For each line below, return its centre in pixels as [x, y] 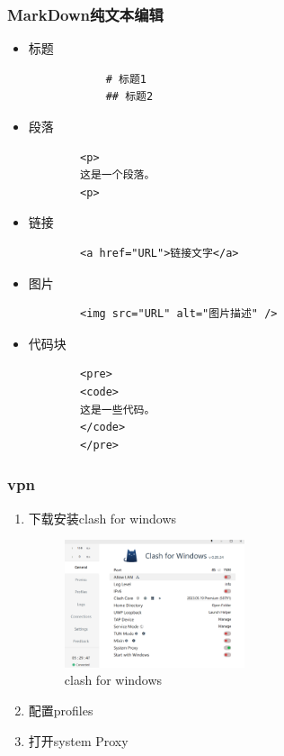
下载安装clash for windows [102, 518]
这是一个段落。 [118, 175]
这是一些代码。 [118, 410]
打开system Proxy [78, 740]
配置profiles [61, 710]
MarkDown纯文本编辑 [85, 14]
